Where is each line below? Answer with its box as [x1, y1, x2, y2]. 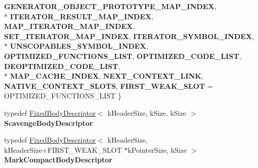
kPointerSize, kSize [127, 144, 187, 155]
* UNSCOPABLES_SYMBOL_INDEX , [4, 41, 148, 51]
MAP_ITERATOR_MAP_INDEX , [4, 21, 135, 31]
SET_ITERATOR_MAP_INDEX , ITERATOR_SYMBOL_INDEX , [4, 30, 254, 41]
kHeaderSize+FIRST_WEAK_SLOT [4, 144, 122, 155]
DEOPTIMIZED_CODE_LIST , [4, 60, 120, 71]
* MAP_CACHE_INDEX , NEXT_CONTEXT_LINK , [4, 71, 204, 81]
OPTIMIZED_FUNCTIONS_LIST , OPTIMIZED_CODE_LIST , [4, 50, 241, 61]
